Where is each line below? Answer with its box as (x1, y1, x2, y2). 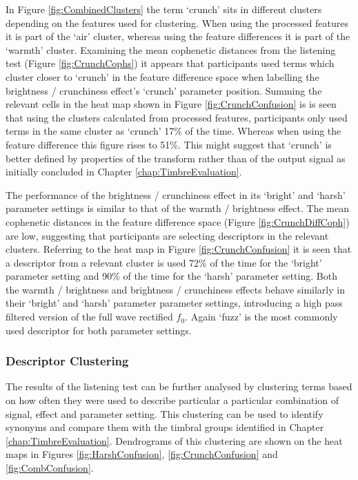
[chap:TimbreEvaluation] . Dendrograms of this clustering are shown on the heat (6, 433, 343, 448)
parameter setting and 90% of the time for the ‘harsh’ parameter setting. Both (6, 269, 337, 283)
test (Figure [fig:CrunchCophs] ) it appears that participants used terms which (6, 56, 335, 70)
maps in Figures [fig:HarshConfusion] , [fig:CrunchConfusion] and (6, 447, 278, 461)
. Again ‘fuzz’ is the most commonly (185, 309, 338, 324)
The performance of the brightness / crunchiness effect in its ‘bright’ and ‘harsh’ (6, 187, 346, 202)
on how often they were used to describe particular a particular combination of (6, 393, 339, 407)
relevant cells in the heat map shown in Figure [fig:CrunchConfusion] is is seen (6, 97, 337, 111)
